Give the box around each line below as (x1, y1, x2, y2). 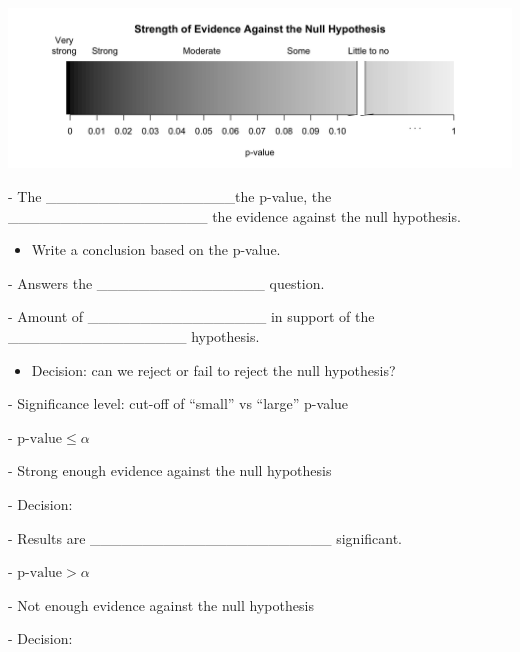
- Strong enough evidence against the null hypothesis (8, 460, 332, 481)
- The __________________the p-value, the (8, 186, 332, 207)
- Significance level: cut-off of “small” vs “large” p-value (8, 393, 349, 414)
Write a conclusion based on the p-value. (31, 239, 281, 260)
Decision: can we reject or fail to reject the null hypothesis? (31, 359, 396, 380)
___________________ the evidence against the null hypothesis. (8, 205, 461, 226)
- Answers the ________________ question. (8, 272, 325, 293)
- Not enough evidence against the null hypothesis (8, 594, 314, 615)
